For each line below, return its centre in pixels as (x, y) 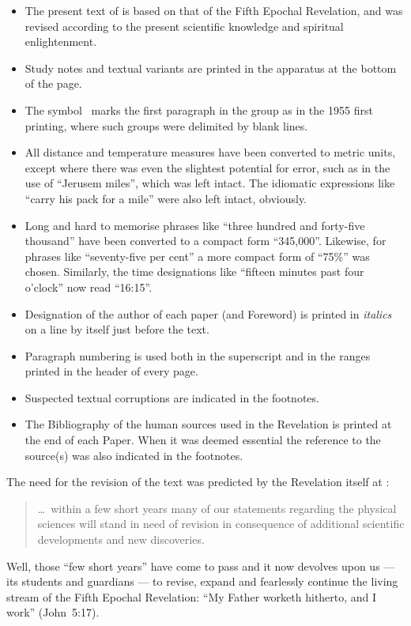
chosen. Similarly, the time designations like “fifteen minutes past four (194, 272)
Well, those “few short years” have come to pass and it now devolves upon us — (201, 566)
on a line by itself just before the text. (117, 329)
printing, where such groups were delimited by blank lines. (166, 125)
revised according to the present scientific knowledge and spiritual (184, 26)
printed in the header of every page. (111, 371)
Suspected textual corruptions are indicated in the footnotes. (172, 397)
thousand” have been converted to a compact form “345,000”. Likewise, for (205, 241)
